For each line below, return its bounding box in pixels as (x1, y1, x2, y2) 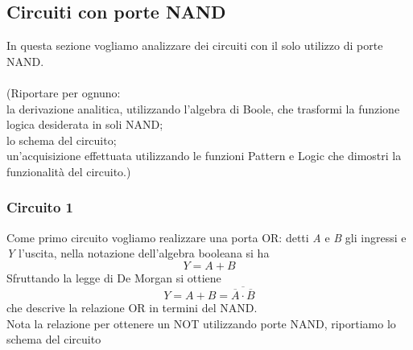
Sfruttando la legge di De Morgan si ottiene (6, 269, 221, 286)
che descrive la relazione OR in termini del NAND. (6, 299, 258, 315)
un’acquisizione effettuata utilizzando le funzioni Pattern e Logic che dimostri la (6, 147, 402, 164)
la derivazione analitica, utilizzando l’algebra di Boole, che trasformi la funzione (6, 100, 400, 117)
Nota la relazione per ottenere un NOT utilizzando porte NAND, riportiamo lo (6, 315, 396, 331)
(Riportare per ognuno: (6, 84, 121, 101)
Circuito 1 (6, 197, 73, 217)
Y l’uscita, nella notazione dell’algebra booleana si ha (6, 245, 270, 261)
